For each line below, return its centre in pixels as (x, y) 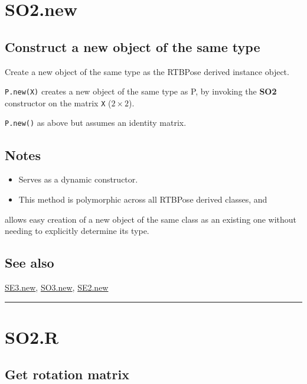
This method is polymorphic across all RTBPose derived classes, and (143, 199)
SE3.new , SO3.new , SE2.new (57, 287)
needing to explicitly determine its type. (77, 231)
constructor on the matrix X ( (58, 102)
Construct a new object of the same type (133, 46)
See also (30, 263)
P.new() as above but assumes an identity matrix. (96, 123)
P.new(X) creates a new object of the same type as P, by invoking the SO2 (141, 91)
